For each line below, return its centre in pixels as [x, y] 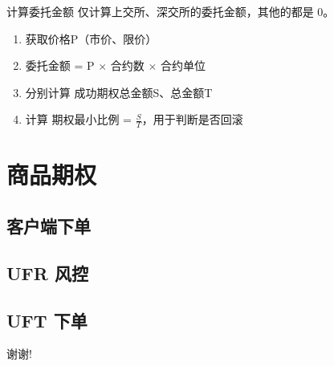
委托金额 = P [60, 65]
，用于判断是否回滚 [192, 119]
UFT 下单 [47, 320]
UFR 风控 [47, 272]
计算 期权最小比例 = [79, 119]
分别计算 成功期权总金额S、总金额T [119, 92]
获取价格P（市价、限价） [91, 38]
